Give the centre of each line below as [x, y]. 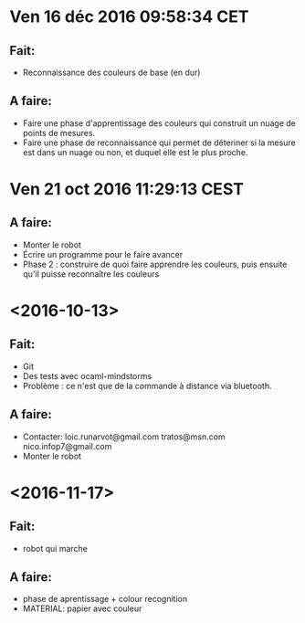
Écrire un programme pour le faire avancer [103, 254]
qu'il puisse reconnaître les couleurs [91, 274]
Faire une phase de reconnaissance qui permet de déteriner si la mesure [159, 143]
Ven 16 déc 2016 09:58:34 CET [129, 17]
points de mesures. [59, 132]
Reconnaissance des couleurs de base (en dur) [111, 72]
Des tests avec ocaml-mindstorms [87, 375]
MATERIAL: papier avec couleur [82, 608]
